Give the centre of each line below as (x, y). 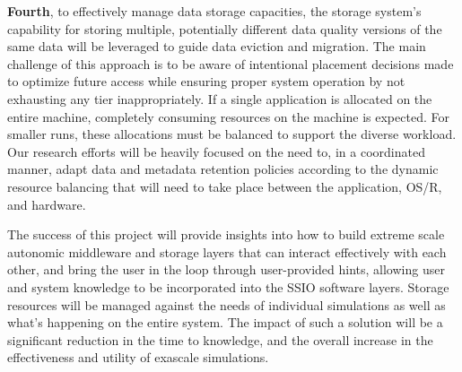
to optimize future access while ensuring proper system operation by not (206, 81)
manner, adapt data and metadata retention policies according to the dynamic (223, 169)
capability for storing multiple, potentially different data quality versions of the (225, 28)
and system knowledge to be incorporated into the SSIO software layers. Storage (228, 286)
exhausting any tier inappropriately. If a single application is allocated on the (220, 98)
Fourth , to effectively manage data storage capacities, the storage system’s (214, 11)
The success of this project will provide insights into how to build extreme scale (226, 234)
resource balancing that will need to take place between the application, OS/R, (225, 186)
